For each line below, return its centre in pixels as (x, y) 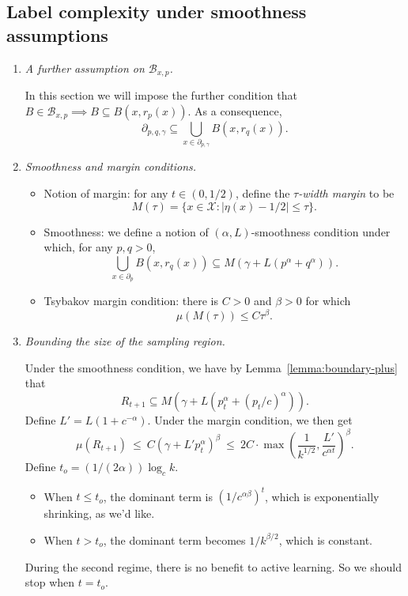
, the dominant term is (158, 496)
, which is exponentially (322, 496)
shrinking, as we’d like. (99, 513)
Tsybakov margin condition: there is (131, 301)
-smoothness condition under (321, 231)
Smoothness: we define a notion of (126, 231)
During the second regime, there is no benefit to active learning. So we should (213, 566)
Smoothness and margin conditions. (111, 166)
